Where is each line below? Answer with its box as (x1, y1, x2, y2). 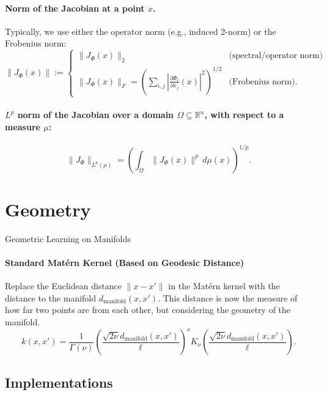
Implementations (5, 372, 113, 391)
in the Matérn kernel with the (168, 279, 280, 292)
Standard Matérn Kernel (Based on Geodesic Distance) (5, 256, 244, 269)
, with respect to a (204, 108, 284, 121)
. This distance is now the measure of (158, 291, 298, 304)
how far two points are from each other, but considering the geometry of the (5, 303, 291, 316)
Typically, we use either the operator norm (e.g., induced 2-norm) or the (5, 24, 276, 37)
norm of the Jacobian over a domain (17, 108, 174, 121)
